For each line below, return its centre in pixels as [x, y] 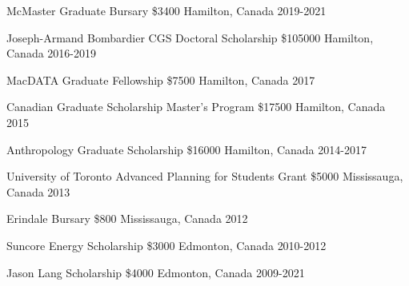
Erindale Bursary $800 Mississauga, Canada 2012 [127, 218]
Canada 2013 [38, 191]
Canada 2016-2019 [52, 53]
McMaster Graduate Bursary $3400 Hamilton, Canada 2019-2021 [166, 10]
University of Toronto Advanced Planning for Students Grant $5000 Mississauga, [205, 176]
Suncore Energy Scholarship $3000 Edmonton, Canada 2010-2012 [166, 245]
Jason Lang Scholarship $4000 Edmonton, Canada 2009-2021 [156, 272]
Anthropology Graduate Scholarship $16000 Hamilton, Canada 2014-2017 [186, 149]
